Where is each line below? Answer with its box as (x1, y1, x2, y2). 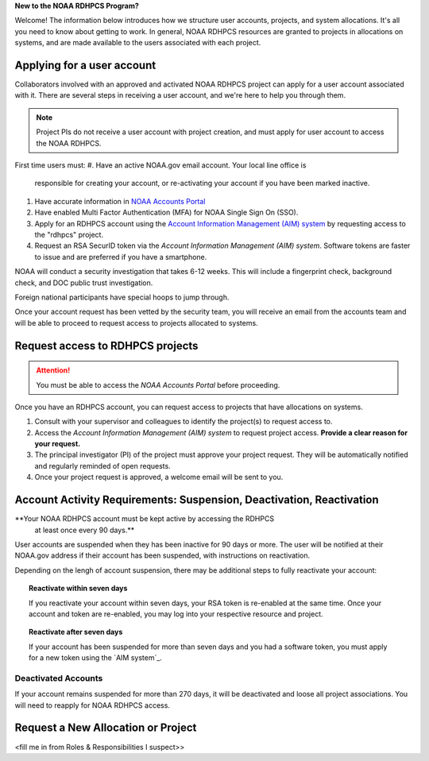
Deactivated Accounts (14, 672, 103, 683)
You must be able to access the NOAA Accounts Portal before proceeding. (36, 380, 280, 389)
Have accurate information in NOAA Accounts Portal (34, 196, 206, 206)
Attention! (36, 365, 71, 375)
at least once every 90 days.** (34, 525, 135, 535)
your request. (34, 439, 81, 449)
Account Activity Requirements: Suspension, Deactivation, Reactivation (14, 493, 379, 507)
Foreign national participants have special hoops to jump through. (14, 292, 230, 302)
